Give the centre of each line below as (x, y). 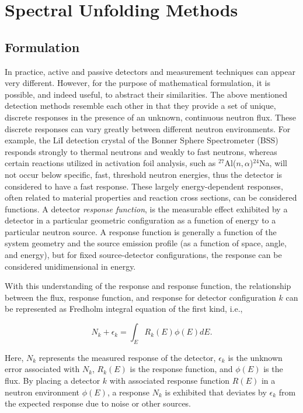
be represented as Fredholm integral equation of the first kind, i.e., (124, 309)
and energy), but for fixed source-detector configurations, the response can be (143, 255)
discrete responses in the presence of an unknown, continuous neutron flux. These (150, 117)
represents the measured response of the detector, (127, 357)
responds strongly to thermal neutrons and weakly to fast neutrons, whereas (141, 151)
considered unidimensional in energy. (70, 266)
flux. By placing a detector (53, 381)
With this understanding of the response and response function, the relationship (148, 286)
